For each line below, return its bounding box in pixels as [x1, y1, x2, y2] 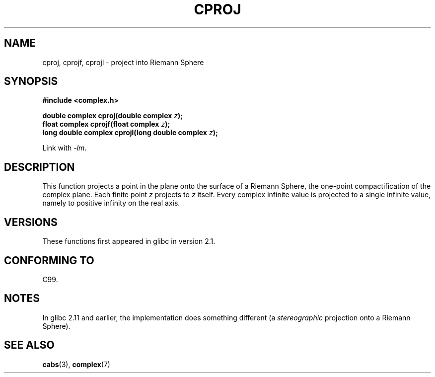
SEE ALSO [4, 339, 55, 352]
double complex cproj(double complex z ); [42, 111, 183, 120]
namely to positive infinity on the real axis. [42, 199, 180, 208]
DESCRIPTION [4, 160, 75, 173]
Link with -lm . [42, 144, 87, 152]
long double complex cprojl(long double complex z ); [42, 128, 218, 137]
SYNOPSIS [4, 75, 58, 88]
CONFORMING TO [4, 254, 94, 267]
